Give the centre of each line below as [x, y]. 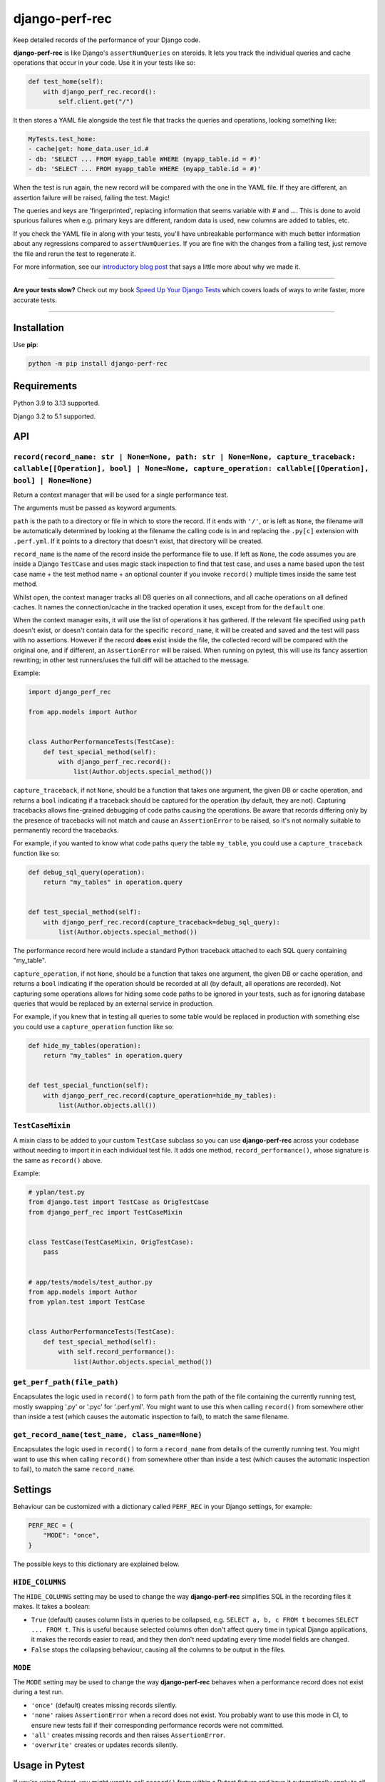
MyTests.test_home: [62, 139]
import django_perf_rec [70, 692]
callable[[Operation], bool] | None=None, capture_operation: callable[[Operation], [191, 469]
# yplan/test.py [57, 1192]
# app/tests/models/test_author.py [90, 1282]
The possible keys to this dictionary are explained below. [96, 1564]
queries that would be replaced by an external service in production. [113, 1004]
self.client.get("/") [96, 102]
